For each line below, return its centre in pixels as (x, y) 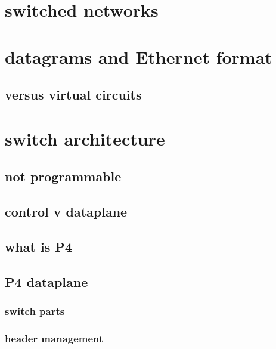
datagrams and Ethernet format (139, 56)
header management (54, 338)
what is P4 (38, 246)
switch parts (35, 311)
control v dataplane (66, 211)
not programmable (63, 176)
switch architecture (85, 138)
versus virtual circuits (73, 95)
